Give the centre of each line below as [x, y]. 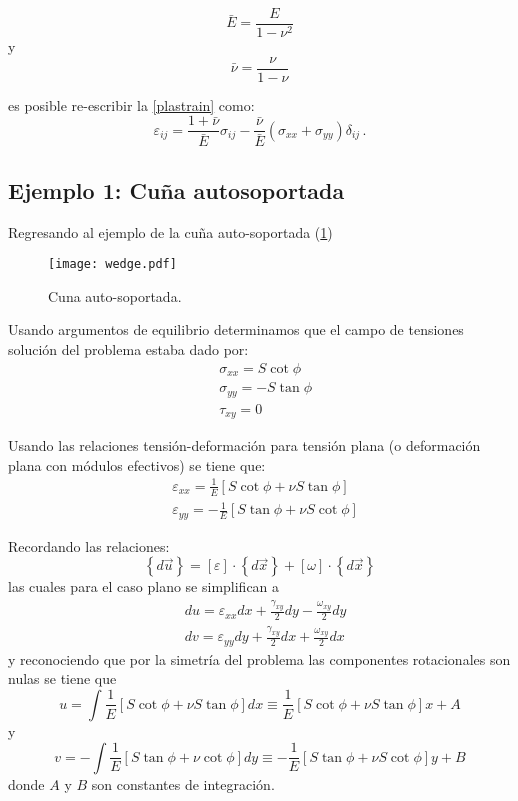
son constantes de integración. [183, 783]
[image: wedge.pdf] [112, 264]
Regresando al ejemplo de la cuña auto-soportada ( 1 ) [170, 231]
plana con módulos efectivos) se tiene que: [137, 464]
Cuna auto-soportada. [115, 295]
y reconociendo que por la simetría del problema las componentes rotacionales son [259, 658]
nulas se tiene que [62, 678]
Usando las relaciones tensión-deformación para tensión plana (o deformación [244, 445]
